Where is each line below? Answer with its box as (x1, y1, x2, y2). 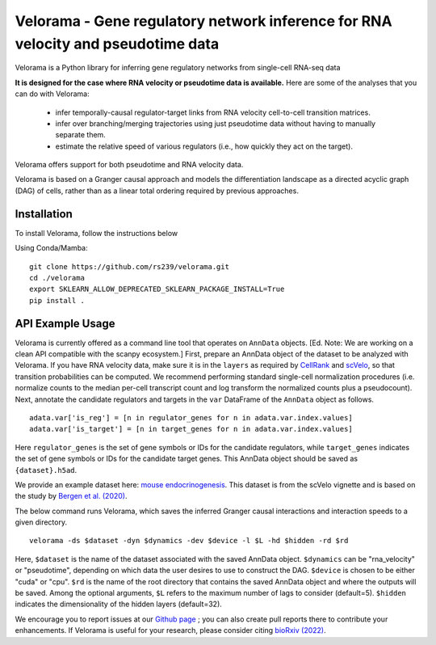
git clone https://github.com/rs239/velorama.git (29, 262, 230, 271)
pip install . (29, 296, 85, 305)
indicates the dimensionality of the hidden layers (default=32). (15, 599, 222, 609)
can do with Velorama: (15, 89, 90, 99)
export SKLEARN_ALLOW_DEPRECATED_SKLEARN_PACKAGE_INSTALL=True (29, 285, 285, 294)
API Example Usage (15, 316, 115, 331)
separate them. (55, 130, 107, 140)
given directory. (15, 517, 68, 527)
